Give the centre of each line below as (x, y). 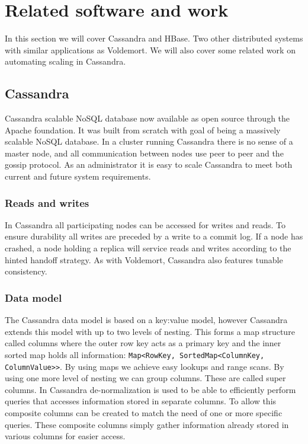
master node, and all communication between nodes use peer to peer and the (144, 153)
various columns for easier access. (65, 436)
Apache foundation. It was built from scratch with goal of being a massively (143, 130)
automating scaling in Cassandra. (65, 61)
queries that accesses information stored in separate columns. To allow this (141, 401)
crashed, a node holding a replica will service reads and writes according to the (148, 248)
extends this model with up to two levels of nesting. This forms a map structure (150, 331)
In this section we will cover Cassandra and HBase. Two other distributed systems (154, 38)
